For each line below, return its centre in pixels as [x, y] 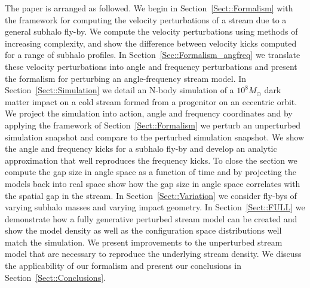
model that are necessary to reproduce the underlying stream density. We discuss [153, 254]
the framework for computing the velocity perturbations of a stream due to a [146, 19]
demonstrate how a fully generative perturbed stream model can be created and [151, 218]
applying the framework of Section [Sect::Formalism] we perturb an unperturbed [153, 125]
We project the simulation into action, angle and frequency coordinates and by [149, 113]
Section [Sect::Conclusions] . [55, 277]
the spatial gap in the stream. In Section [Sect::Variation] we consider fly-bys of [151, 195]
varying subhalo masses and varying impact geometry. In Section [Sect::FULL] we [155, 207]
